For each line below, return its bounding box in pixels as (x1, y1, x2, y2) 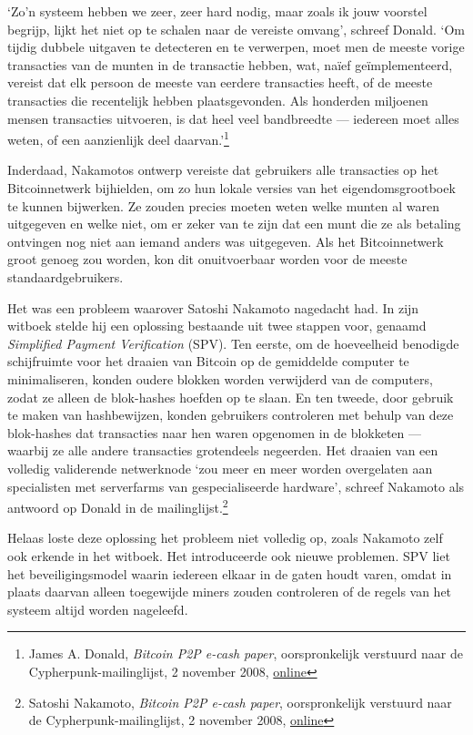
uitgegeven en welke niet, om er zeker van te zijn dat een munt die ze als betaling (7, 214, 461, 233)
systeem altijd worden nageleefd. (7, 599, 188, 618)
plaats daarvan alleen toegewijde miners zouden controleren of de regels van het (7, 582, 452, 601)
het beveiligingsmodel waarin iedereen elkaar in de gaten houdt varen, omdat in (7, 564, 452, 583)
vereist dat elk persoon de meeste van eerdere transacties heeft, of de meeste (7, 73, 433, 92)
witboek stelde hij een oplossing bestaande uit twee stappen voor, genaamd (7, 316, 427, 335)
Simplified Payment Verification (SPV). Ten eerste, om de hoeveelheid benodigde (7, 333, 459, 352)
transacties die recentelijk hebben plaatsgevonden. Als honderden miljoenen (7, 90, 428, 109)
